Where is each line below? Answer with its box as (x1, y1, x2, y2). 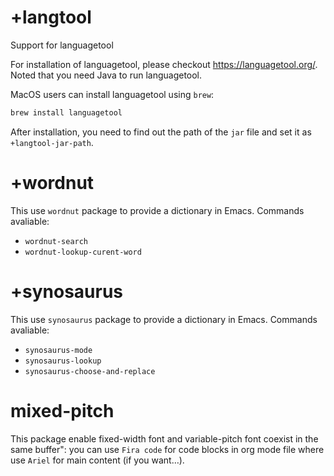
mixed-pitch (10, 399, 115, 422)
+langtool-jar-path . (10, 136, 94, 148)
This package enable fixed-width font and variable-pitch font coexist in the (10, 432, 319, 445)
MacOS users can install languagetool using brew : (10, 88, 215, 100)
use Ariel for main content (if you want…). (10, 454, 185, 466)
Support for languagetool (10, 39, 114, 51)
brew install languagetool (10, 107, 123, 118)
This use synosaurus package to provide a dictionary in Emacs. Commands (10, 313, 318, 325)
